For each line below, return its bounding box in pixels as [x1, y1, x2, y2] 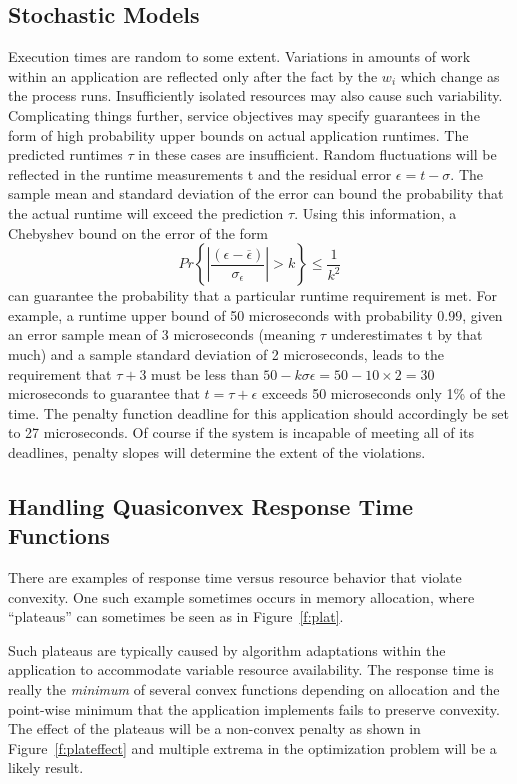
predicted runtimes [8, 144, 123, 165]
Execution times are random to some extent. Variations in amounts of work [8, 46, 471, 67]
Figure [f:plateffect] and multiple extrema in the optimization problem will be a [8, 737, 497, 758]
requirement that [8, 363, 112, 384]
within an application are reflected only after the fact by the [8, 65, 378, 86]
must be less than [151, 363, 259, 384]
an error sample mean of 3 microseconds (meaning [8, 324, 316, 345]
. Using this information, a [294, 202, 457, 223]
